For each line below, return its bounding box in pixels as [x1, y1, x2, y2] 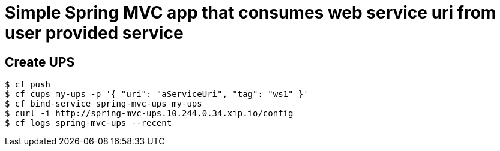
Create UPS [5, 54, 75, 70]
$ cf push [5, 80, 50, 90]
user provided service [5, 23, 184, 43]
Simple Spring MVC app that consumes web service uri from [5, 2, 496, 23]
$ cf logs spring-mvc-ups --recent [5, 118, 172, 128]
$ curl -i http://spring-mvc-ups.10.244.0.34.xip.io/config [5, 108, 294, 119]
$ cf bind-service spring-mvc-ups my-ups [5, 99, 202, 109]
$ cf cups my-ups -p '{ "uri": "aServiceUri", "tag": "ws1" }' [5, 89, 309, 99]
